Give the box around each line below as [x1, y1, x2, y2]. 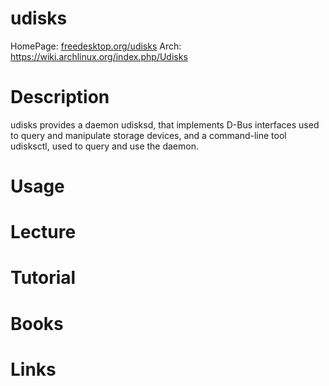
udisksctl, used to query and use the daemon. [10, 140, 199, 152]
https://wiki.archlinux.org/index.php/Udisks [10, 50, 188, 62]
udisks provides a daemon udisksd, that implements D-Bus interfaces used [10, 118, 320, 131]
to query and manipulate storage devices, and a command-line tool [10, 129, 287, 141]
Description [10, 86, 110, 109]
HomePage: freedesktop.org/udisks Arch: [10, 40, 182, 52]
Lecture [10, 221, 77, 244]
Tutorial [10, 267, 77, 289]
